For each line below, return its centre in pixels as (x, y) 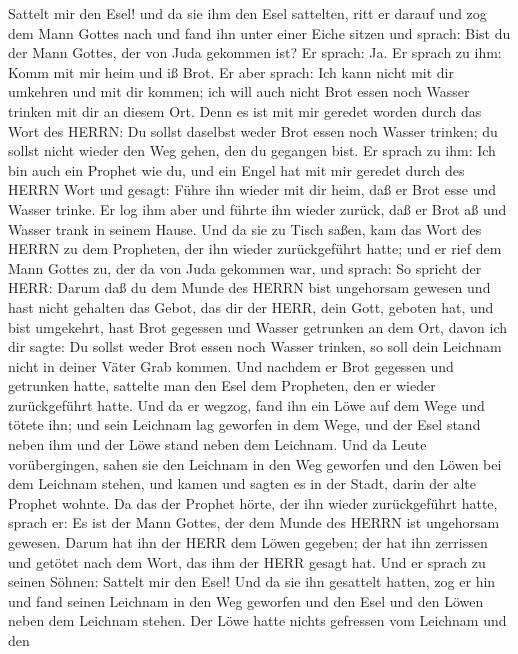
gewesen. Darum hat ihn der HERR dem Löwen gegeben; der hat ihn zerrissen (248, 542)
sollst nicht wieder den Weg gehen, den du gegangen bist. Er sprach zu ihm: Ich (252, 150)
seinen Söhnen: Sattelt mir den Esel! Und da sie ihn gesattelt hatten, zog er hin (252, 581)
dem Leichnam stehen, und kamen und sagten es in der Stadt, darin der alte (242, 483)
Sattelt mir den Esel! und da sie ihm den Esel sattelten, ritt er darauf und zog (247, 13)
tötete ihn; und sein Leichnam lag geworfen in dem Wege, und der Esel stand (244, 424)
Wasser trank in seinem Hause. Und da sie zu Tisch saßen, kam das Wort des (245, 228)
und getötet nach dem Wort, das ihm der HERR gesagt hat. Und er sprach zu (247, 561)
